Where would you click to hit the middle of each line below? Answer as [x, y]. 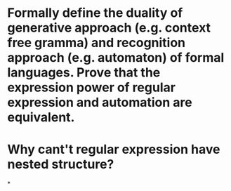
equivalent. [41, 118]
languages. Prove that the [84, 73]
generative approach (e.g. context [109, 28]
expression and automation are [100, 103]
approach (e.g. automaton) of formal [116, 58]
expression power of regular [91, 87]
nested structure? [61, 165]
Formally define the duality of [95, 13]
